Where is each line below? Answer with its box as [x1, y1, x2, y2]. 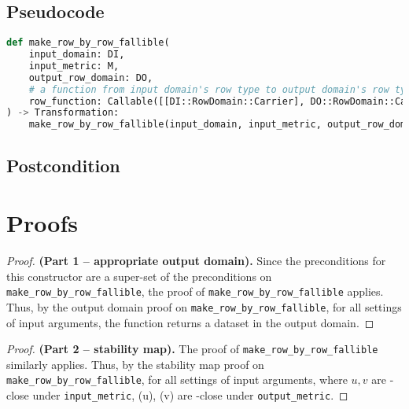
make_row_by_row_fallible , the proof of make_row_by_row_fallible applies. [6, 283, 384, 300]
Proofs [6, 207, 78, 239]
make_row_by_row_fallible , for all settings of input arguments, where [6, 371, 348, 388]
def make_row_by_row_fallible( [6, 37, 170, 49]
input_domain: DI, [28, 49, 125, 61]
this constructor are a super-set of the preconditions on [6, 267, 272, 284]
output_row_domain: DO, [28, 72, 153, 83]
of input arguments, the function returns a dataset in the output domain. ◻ [6, 314, 374, 330]
